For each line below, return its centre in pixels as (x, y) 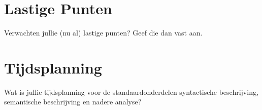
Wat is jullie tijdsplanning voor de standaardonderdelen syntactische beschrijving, (131, 91)
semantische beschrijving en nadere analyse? (73, 102)
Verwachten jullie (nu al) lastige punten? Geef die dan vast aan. (103, 33)
